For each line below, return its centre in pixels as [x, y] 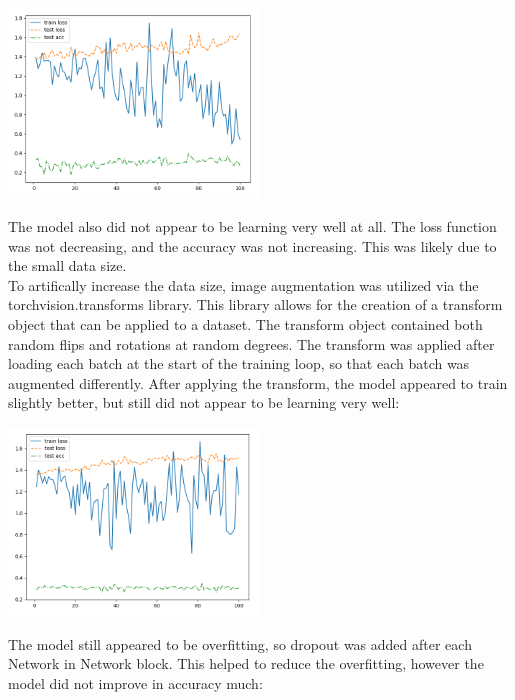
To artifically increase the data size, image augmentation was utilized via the [243, 284]
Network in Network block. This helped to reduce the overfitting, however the [246, 663]
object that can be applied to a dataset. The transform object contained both [245, 324]
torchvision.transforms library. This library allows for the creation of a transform [255, 304]
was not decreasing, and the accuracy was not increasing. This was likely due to [252, 245]
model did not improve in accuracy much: [135, 682]
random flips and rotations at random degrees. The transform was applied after [251, 343]
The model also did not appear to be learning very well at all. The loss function [252, 226]
